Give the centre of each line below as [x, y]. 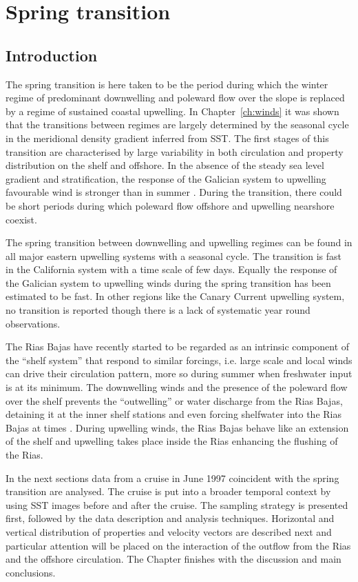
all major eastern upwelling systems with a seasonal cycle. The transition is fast [174, 255]
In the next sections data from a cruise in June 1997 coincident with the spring [172, 478]
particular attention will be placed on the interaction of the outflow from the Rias [178, 545]
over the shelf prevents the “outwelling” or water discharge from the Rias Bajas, [174, 400]
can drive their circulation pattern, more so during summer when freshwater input [179, 373]
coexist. [21, 219]
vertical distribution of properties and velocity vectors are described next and [169, 531]
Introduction [52, 55]
